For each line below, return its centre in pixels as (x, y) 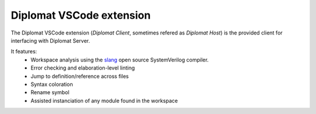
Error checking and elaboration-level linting (83, 68)
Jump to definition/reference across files (80, 76)
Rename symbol (50, 92)
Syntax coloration (52, 84)
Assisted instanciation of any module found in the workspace (104, 101)
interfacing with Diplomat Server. (50, 40)
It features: (24, 51)
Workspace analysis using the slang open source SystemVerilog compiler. (120, 60)
